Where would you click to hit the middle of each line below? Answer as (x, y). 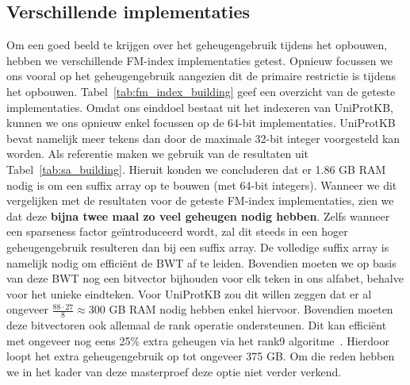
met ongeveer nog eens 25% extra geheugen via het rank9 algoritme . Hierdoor (198, 340)
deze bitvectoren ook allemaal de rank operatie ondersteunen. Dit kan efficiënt (197, 325)
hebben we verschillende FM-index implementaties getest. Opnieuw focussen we (200, 60)
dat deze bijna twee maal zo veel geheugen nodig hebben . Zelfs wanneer (198, 216)
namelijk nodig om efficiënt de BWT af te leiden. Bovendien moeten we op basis (201, 262)
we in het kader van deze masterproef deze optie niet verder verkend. (174, 371)
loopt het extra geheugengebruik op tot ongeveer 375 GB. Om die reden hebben (201, 356)
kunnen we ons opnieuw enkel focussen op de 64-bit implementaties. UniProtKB (201, 123)
